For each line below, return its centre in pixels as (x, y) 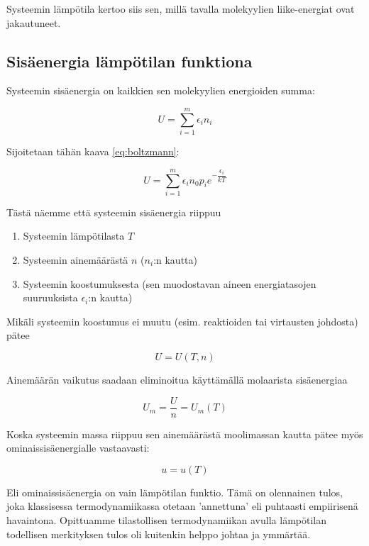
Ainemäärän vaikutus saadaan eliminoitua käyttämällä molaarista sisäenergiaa (177, 379)
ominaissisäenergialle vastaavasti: (78, 448)
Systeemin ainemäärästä (76, 260)
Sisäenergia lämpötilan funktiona (130, 61)
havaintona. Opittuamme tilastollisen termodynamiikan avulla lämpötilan (166, 520)
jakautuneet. (34, 22)
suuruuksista (50, 297)
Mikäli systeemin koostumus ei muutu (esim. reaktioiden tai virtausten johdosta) (182, 321)
